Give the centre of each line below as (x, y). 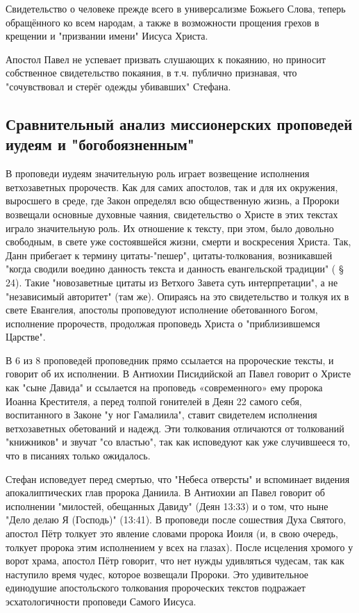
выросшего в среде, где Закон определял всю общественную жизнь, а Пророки (173, 201)
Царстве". (26, 337)
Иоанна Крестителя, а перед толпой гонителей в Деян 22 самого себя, (154, 401)
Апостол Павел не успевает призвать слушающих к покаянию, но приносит (166, 59)
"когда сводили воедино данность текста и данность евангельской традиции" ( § (175, 269)
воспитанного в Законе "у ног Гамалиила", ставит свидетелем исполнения (161, 415)
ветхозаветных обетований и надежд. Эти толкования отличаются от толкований (175, 428)
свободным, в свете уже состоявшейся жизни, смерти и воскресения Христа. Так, (178, 242)
